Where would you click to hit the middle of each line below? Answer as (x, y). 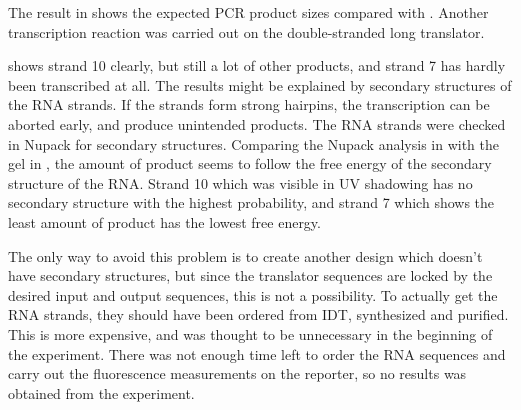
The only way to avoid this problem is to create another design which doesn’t (245, 255)
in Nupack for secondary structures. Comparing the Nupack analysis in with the (253, 143)
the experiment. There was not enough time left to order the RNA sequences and (257, 353)
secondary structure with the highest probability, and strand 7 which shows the (251, 202)
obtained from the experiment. (101, 392)
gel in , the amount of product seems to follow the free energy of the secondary (250, 163)
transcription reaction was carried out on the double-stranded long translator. (246, 31)
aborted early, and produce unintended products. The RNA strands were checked (257, 123)
